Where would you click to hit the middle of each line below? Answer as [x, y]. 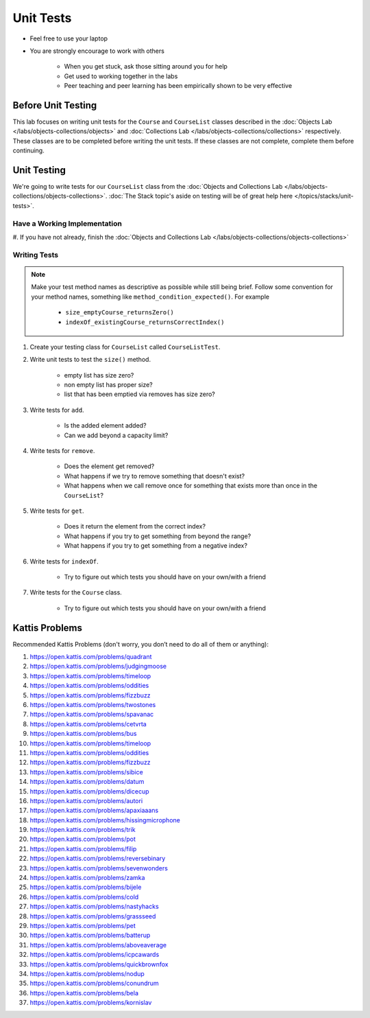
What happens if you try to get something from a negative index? [156, 546]
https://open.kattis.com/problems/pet [83, 925]
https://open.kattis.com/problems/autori [86, 800]
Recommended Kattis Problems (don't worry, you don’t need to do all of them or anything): [140, 644]
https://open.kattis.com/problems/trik [83, 830]
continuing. [28, 150]
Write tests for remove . [62, 451]
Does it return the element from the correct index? [135, 527]
